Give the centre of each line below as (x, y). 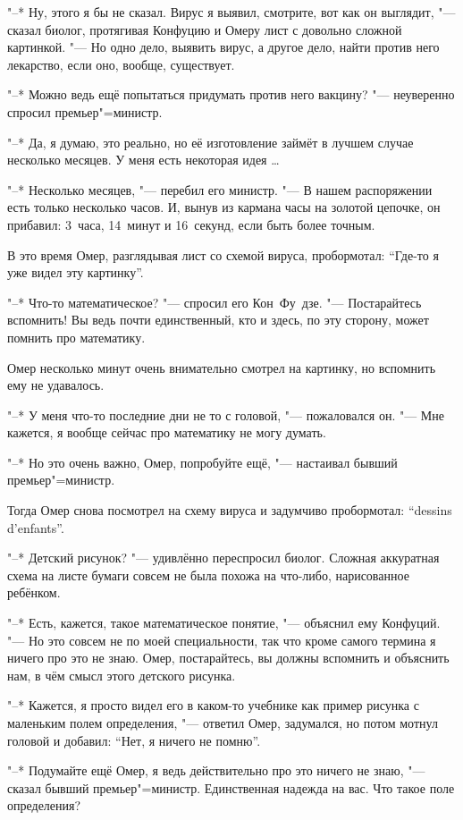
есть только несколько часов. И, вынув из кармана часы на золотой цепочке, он (224, 207)
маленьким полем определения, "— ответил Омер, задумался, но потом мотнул (223, 723)
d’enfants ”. (36, 527)
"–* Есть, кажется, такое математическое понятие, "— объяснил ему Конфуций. (224, 623)
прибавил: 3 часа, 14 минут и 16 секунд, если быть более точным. (191, 224)
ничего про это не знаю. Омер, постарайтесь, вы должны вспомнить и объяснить (228, 658)
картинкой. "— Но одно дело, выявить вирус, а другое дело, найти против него (223, 47)
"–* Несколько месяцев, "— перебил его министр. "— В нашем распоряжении (220, 189)
